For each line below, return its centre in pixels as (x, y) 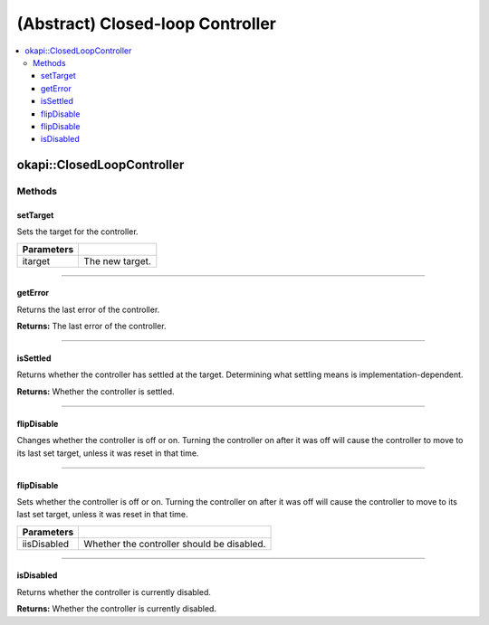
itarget (36, 260)
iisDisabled (46, 544)
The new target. (117, 260)
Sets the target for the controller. (78, 232)
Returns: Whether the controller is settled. (96, 391)
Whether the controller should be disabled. (175, 544)
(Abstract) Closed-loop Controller (146, 24)
